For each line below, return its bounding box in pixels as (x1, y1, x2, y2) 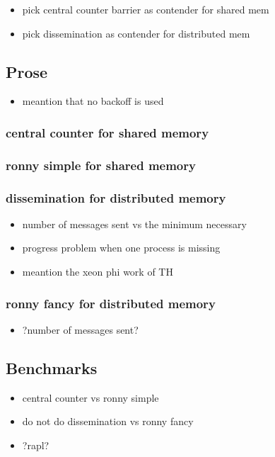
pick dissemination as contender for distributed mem (22, 26, 250, 40)
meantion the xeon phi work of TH (22, 264, 173, 279)
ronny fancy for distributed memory (6, 294, 216, 312)
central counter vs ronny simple (22, 390, 159, 405)
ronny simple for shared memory (6, 156, 196, 174)
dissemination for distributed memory (6, 188, 226, 206)
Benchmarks (6, 356, 98, 378)
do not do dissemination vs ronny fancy (22, 414, 194, 429)
